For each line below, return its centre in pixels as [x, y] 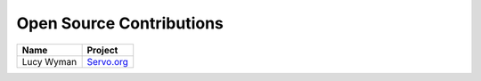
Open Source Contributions [120, 23]
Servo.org [108, 61]
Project [102, 50]
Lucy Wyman [49, 61]
